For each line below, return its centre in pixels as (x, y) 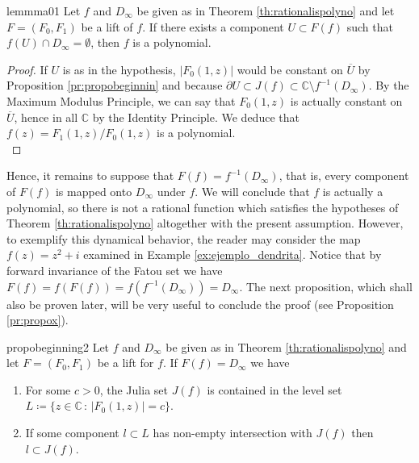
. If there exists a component (213, 26)
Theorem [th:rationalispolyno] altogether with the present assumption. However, (205, 223)
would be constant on (290, 69)
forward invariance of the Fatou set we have (115, 270)
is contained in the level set (274, 389)
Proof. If (27, 69)
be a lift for (126, 363)
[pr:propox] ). (38, 320)
